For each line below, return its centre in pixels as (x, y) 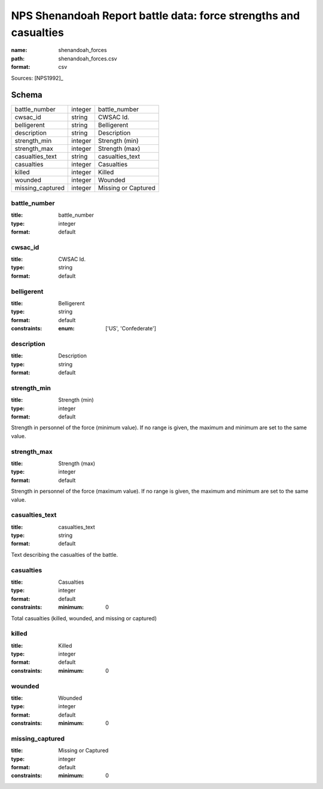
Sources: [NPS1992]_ (37, 78)
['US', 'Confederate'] (131, 329)
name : (19, 50)
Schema (27, 95)
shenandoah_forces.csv (88, 58)
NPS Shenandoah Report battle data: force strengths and (156, 16)
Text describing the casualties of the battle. (65, 554)
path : (18, 58)
